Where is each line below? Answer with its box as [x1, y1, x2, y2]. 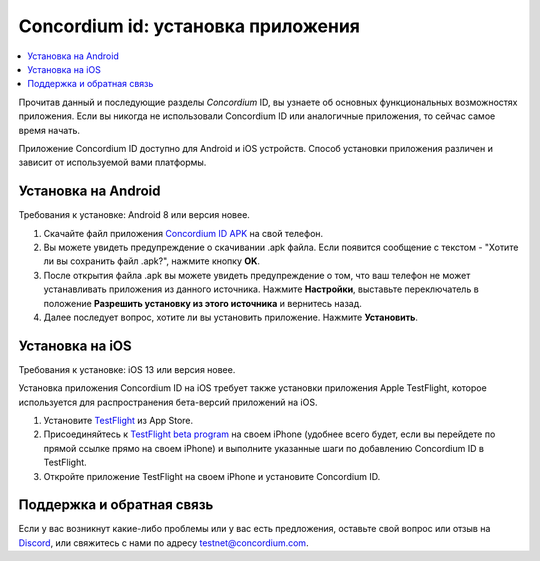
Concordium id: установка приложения [18, 15, 360, 37]
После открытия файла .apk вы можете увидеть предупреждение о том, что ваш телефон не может [43, 269, 471, 281]
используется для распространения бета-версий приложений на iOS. [18, 396, 318, 408]
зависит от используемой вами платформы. [18, 156, 207, 169]
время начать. [18, 124, 80, 136]
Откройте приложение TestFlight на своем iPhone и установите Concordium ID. [43, 470, 381, 482]
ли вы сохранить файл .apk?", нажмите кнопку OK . [43, 255, 260, 267]
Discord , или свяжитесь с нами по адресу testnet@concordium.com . [18, 536, 309, 549]
